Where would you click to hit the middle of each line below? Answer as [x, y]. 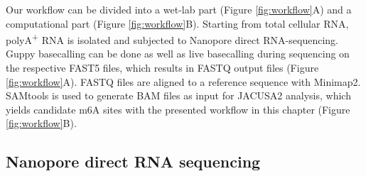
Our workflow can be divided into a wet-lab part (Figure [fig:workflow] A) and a [179, 9]
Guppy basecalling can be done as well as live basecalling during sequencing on [178, 54]
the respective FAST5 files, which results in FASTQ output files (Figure [162, 68]
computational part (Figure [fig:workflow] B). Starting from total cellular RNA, [177, 23]
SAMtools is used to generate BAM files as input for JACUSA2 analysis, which [178, 95]
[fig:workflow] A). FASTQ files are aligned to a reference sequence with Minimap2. [183, 81]
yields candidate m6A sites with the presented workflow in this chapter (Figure [178, 109]
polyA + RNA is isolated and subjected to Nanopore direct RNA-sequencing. [172, 39]
